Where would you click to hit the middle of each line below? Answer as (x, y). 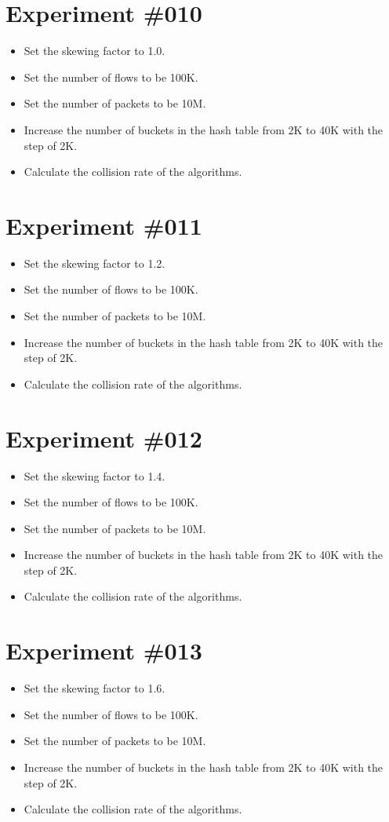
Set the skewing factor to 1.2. (95, 263)
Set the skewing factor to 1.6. (95, 688)
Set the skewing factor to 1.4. (95, 475)
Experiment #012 (104, 438)
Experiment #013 (104, 650)
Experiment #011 (104, 225)
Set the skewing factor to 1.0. (95, 51)
